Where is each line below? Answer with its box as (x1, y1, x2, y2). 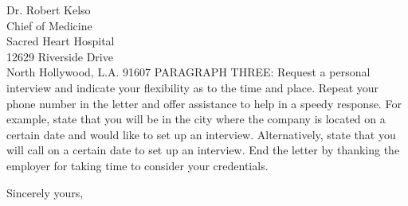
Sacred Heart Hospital (6, 33, 115, 49)
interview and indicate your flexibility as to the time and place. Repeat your (6, 79, 379, 95)
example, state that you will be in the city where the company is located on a (6, 111, 386, 127)
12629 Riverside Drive (6, 48, 113, 64)
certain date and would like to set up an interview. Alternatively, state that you (6, 126, 396, 142)
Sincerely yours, (6, 184, 84, 200)
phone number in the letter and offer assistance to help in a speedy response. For (6, 95, 402, 111)
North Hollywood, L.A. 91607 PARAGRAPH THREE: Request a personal (6, 64, 371, 80)
